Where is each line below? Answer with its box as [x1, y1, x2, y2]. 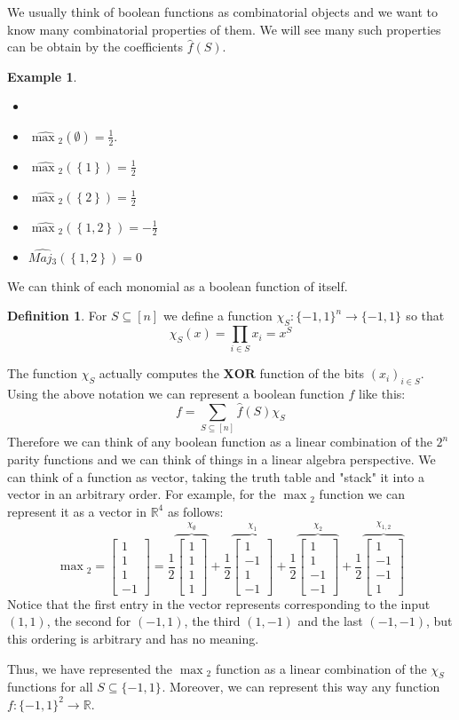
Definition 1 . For [7, 306, 107, 325]
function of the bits [259, 364, 365, 383]
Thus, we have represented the [7, 659, 173, 677]
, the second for [46, 612, 131, 630]
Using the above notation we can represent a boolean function [7, 384, 344, 403]
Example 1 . [7, 67, 77, 85]
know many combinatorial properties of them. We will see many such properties [7, 20, 441, 38]
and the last [297, 612, 363, 630]
